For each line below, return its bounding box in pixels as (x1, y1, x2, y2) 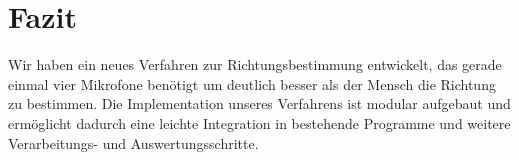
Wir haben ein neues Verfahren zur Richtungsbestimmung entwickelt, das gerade (8, 54, 502, 75)
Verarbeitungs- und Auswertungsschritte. (8, 132, 259, 153)
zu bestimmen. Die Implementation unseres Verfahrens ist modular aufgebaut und (8, 93, 511, 114)
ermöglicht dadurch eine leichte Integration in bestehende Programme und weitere (8, 112, 511, 133)
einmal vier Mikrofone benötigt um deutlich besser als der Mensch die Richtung (8, 73, 496, 94)
